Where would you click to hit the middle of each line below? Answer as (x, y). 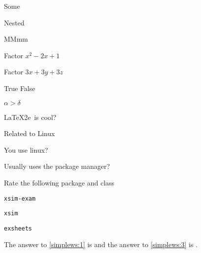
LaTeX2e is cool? (30, 117)
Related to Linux (29, 133)
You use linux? (26, 149)
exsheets (18, 228)
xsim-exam (20, 198)
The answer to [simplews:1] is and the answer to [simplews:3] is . (101, 244)
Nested (14, 22)
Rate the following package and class (59, 182)
